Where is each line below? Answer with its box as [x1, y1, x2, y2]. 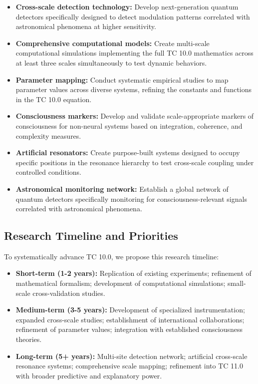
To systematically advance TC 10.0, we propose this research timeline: [4, 251, 219, 261]
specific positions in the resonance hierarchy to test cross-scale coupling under [15, 157, 254, 167]
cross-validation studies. [32, 287, 105, 298]
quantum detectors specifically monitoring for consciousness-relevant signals [15, 193, 247, 204]
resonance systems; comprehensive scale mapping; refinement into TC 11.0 [15, 360, 243, 371]
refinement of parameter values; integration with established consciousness [15, 324, 243, 334]
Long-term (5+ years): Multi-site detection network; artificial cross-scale [15, 350, 248, 361]
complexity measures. [15, 130, 81, 141]
